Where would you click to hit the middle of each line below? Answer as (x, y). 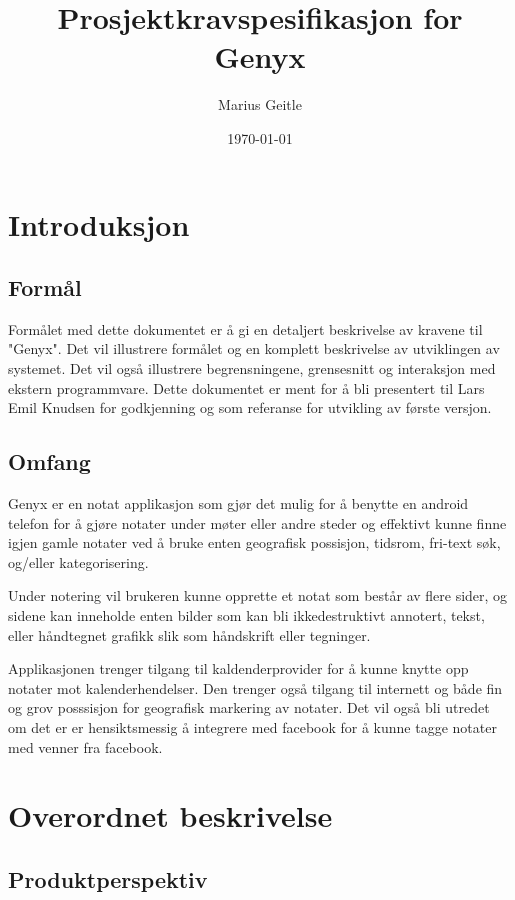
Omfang (49, 461)
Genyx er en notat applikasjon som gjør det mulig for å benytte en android (238, 503)
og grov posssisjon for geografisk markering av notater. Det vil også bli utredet (249, 707)
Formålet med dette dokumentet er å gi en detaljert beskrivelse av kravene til (245, 328)
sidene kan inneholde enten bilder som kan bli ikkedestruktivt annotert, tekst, (246, 615)
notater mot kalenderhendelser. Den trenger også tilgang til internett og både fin (255, 687)
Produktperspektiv (108, 878)
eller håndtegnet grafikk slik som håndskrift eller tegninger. (189, 634)
